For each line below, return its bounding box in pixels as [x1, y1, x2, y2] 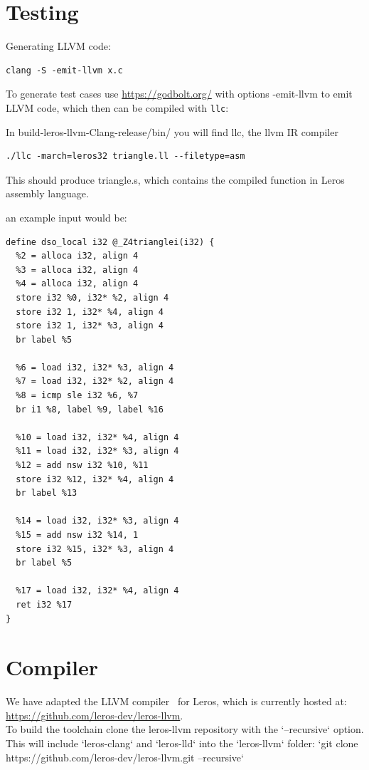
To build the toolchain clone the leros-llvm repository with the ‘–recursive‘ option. [6, 722, 364, 737]
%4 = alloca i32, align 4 [16, 279, 139, 289]
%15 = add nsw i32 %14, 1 [16, 530, 139, 540]
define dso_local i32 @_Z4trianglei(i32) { [6, 236, 215, 247]
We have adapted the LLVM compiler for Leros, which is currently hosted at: [6, 694, 347, 709]
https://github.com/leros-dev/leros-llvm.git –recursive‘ [6, 749, 244, 764]
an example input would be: [6, 209, 127, 224]
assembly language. [6, 186, 89, 201]
